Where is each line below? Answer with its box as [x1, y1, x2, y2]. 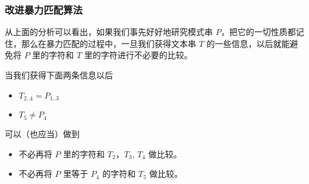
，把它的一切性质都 [220, 26, 296, 38]
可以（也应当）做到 [5, 128, 80, 140]
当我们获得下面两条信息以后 [5, 69, 113, 81]
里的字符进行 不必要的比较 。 [84, 49, 193, 61]
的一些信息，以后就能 [206, 37, 290, 49]
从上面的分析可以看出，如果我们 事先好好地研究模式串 [5, 26, 213, 38]
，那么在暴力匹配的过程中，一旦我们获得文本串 [13, 37, 196, 49]
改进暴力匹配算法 [5, 2, 83, 17]
